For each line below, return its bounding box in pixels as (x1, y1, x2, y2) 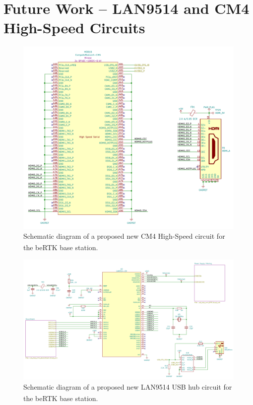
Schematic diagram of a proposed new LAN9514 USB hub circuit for (23, 381, 232, 392)
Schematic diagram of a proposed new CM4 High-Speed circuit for (23, 230, 225, 241)
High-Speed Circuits (3, 17, 145, 38)
